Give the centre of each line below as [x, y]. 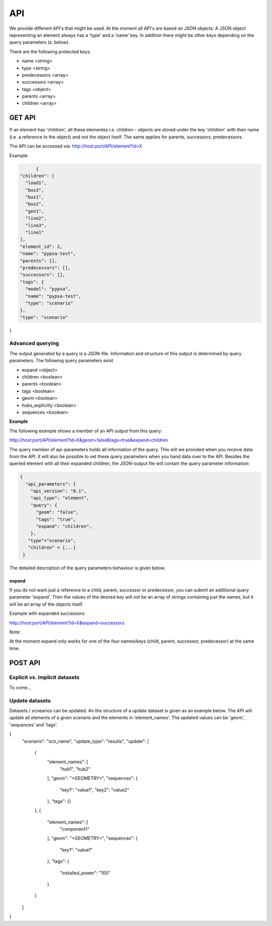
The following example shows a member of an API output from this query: [86, 431]
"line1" [35, 233]
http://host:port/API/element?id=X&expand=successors [67, 623]
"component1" [75, 829]
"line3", [36, 225]
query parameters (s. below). [40, 42]
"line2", [36, 218]
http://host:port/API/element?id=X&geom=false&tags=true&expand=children [89, 440]
